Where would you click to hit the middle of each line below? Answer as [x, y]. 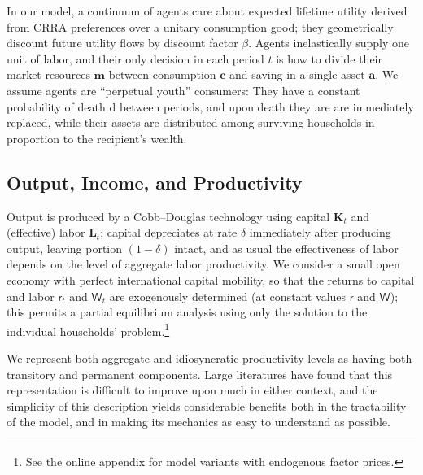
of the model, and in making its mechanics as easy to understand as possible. [198, 422]
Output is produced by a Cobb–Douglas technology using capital [168, 216]
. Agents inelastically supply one [329, 43]
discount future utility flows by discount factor [122, 43]
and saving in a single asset [297, 74]
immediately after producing [320, 232]
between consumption [162, 74]
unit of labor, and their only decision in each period [135, 58]
